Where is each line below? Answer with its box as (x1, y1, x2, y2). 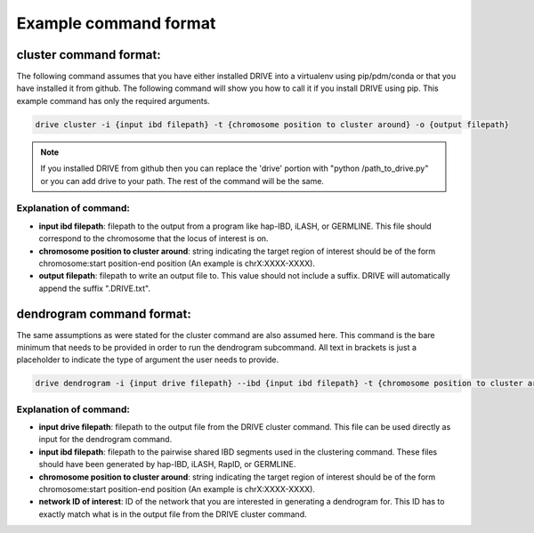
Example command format (16, 13, 216, 33)
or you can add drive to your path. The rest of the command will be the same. (40, 175, 325, 186)
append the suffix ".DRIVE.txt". (38, 283, 151, 294)
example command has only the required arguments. (16, 95, 211, 106)
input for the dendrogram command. (38, 434, 173, 445)
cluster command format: (16, 47, 161, 62)
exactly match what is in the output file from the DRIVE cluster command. (38, 508, 307, 520)
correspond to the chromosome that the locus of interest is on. (38, 233, 269, 244)
